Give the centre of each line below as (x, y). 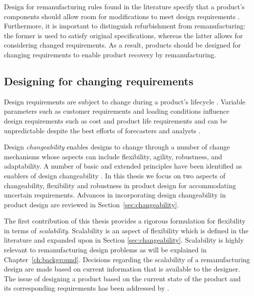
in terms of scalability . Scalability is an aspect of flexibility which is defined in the (126, 230)
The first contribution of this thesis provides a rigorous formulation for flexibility (125, 221)
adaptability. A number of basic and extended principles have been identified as (123, 166)
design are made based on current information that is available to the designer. (122, 269)
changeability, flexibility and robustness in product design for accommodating (120, 185)
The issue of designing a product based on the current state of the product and (122, 278)
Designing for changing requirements (99, 81)
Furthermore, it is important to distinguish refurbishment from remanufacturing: (125, 26)
